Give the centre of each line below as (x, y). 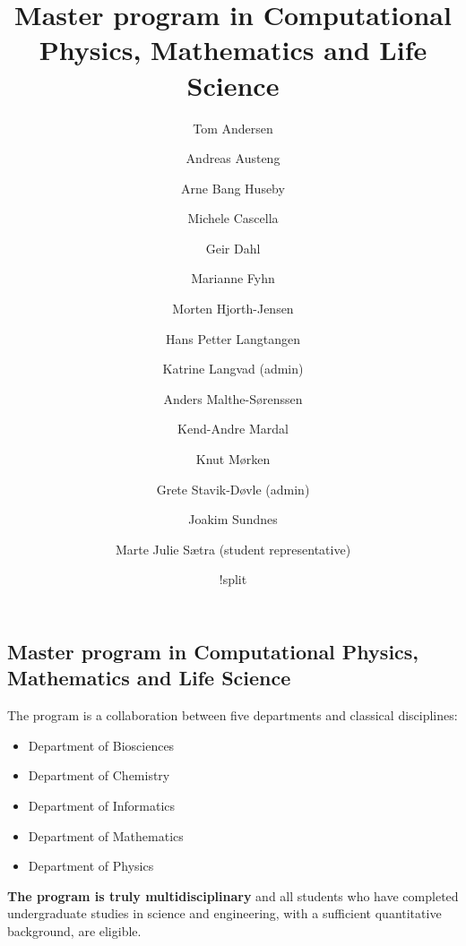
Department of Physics (91, 866)
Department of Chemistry (99, 775)
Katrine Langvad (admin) (233, 369)
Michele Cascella (233, 218)
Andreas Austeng (233, 158)
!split (233, 579)
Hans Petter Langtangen (233, 338)
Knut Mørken (233, 459)
